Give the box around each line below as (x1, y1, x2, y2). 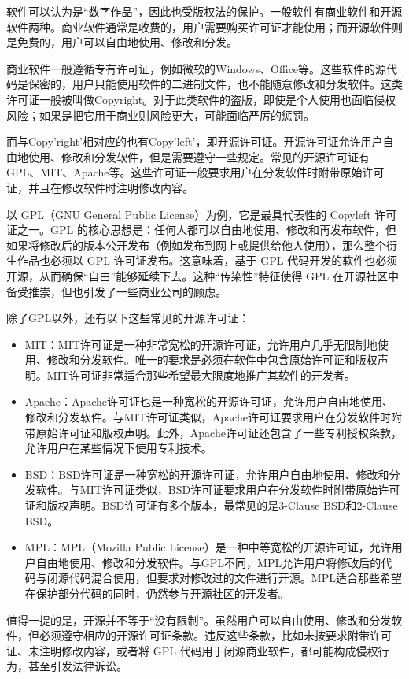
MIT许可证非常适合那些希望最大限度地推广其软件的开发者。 (46, 366, 356, 383)
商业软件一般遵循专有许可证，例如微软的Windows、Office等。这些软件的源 (6, 60, 387, 76)
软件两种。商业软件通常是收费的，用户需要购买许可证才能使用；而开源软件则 (6, 18, 403, 35)
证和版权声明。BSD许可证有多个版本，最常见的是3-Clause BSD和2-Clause (24, 497, 398, 514)
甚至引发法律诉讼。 (28, 658, 127, 674)
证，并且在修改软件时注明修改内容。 (6, 179, 193, 195)
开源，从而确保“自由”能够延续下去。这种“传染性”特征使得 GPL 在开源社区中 (6, 267, 400, 284)
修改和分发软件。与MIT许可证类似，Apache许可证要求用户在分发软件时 (24, 409, 391, 425)
